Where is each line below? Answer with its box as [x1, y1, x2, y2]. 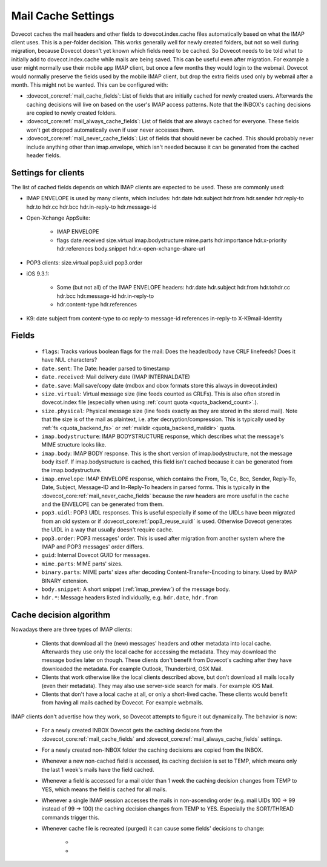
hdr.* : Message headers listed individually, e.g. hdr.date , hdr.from [41, 594, 218, 601]
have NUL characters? [41, 356, 97, 363]
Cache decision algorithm [11, 610, 111, 620]
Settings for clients [11, 167, 85, 178]
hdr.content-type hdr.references [56, 301, 137, 308]
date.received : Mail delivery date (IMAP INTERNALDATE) [41, 373, 190, 380]
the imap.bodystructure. [41, 467, 102, 474]
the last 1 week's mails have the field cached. [41, 766, 154, 773]
